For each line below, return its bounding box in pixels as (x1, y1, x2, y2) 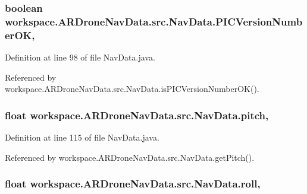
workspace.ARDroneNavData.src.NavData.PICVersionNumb (5, 14, 303, 28)
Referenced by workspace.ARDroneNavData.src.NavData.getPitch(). (5, 151, 255, 163)
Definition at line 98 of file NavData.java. (5, 51, 155, 63)
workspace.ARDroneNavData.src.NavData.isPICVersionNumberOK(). (5, 82, 259, 95)
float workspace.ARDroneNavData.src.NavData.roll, (5, 176, 261, 191)
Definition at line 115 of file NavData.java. (5, 131, 159, 144)
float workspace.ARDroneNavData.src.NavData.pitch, (5, 107, 269, 122)
